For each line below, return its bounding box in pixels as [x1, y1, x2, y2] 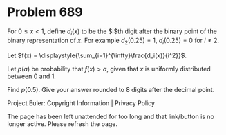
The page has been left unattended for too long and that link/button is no [7, 112, 214, 120]
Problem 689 [7, 4, 83, 20]
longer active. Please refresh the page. [7, 119, 118, 128]
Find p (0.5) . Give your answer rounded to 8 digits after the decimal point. [7, 85, 215, 93]
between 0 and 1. [7, 72, 57, 80]
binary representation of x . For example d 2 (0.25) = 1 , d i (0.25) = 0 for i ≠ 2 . [7, 36, 220, 46]
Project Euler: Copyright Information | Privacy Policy [7, 98, 156, 107]
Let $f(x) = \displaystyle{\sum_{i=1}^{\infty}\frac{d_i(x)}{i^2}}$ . [7, 51, 187, 60]
